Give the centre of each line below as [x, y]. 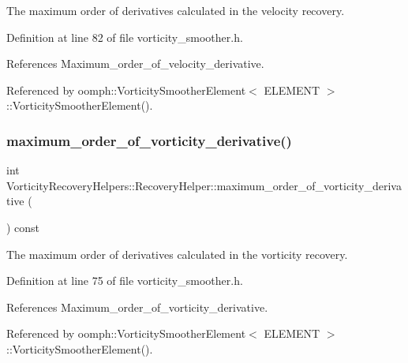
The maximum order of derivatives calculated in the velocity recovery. [176, 10]
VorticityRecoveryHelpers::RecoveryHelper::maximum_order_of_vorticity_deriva [204, 185]
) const [23, 227]
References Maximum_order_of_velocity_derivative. [135, 64]
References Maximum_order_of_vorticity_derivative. [137, 307]
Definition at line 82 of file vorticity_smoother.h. [125, 37]
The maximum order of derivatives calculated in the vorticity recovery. [177, 254]
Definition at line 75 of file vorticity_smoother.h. [125, 281]
